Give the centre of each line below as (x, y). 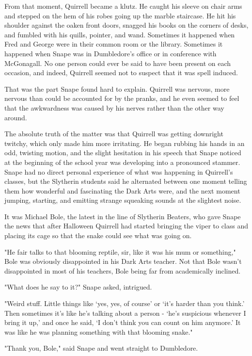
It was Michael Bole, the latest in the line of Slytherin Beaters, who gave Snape (123, 216)
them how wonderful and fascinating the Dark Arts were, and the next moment (122, 190)
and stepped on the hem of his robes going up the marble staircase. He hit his (120, 15)
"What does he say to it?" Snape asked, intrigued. (78, 287)
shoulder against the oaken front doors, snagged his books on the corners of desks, (126, 25)
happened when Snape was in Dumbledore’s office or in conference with (110, 53)
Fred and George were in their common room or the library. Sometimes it (114, 44)
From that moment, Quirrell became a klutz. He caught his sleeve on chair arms (123, 6)
